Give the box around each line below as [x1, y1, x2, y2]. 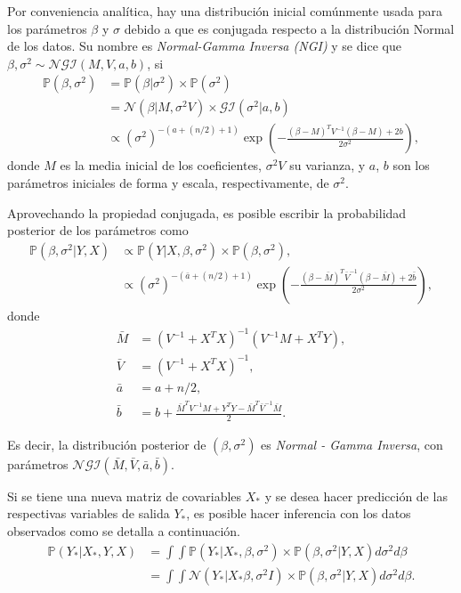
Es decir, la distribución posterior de [7, 435, 206, 453]
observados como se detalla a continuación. [7, 522, 240, 540]
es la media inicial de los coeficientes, [60, 156, 263, 175]
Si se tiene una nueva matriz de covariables [7, 486, 242, 505]
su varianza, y [289, 156, 366, 175]
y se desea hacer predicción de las [264, 486, 448, 505]
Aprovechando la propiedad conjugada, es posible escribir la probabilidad [7, 203, 407, 222]
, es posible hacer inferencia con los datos [186, 504, 411, 523]
